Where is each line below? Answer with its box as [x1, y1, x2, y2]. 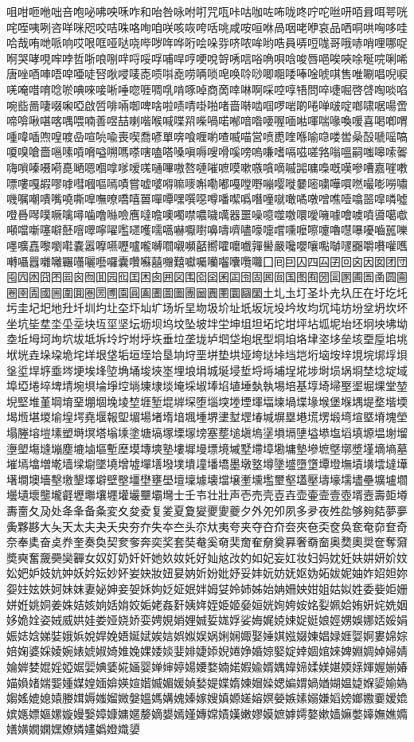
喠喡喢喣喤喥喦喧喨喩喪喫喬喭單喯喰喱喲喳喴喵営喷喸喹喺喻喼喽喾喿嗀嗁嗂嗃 [6, 127, 408, 144]
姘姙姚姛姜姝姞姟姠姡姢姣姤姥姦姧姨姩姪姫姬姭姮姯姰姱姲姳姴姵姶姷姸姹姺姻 [6, 596, 408, 612]
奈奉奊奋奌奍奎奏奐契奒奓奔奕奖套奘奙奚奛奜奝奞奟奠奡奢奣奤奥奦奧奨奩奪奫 [6, 533, 408, 550]
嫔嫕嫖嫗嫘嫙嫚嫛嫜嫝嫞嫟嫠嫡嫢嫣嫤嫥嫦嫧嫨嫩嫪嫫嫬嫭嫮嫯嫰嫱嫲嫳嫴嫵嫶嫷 [6, 705, 408, 721]
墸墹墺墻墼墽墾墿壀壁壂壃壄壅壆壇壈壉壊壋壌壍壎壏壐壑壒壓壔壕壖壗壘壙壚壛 [6, 471, 408, 487]
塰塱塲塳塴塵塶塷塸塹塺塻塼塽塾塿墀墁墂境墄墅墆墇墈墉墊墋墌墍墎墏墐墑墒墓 [6, 439, 408, 456]
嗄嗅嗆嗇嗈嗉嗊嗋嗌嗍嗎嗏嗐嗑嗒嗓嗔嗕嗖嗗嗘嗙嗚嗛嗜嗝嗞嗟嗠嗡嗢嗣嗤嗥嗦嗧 [6, 143, 408, 160]
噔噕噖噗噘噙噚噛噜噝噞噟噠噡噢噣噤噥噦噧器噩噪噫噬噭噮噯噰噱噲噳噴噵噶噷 [6, 205, 408, 222]
